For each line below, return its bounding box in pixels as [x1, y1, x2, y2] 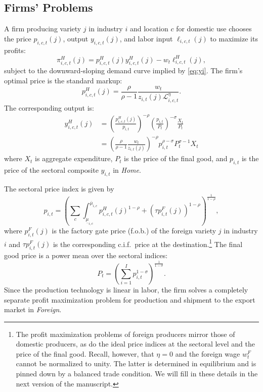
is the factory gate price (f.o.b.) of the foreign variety [52, 225, 216, 235]
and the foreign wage [175, 348, 240, 359]
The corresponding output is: [4, 102, 94, 113]
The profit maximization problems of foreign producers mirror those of [16, 328, 235, 339]
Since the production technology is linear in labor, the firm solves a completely [4, 284, 248, 295]
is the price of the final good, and [124, 153, 228, 164]
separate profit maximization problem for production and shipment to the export [4, 294, 255, 305]
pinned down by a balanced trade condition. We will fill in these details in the [16, 368, 258, 379]
